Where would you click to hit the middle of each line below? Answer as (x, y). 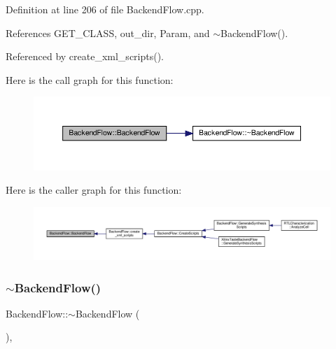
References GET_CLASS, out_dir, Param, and (108, 33)
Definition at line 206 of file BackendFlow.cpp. (105, 9)
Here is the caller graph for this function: (94, 190)
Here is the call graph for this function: (90, 79)
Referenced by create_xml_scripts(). (85, 56)
